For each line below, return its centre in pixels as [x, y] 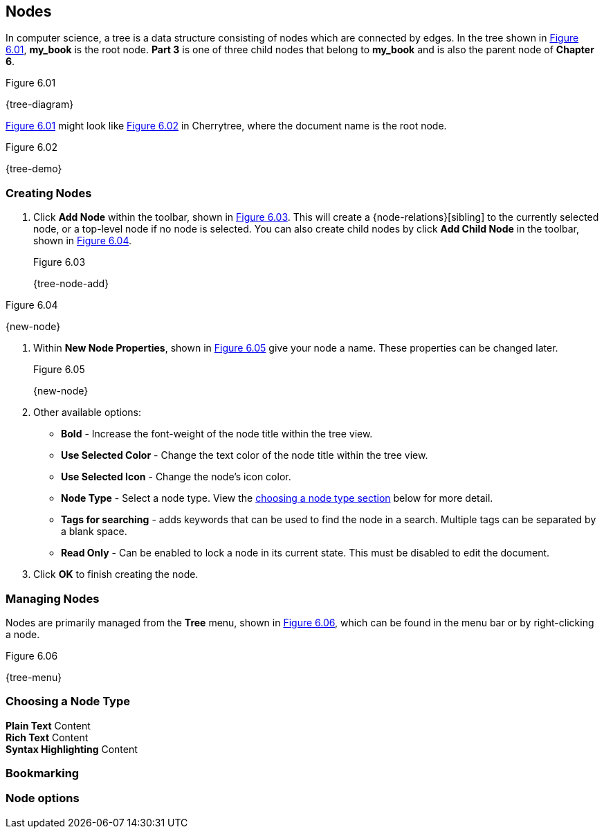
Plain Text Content [48, 725]
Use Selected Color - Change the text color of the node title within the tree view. [245, 455]
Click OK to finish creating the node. [116, 574]
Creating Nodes [49, 193]
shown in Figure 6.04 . [83, 241]
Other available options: [87, 413]
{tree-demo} [34, 169]
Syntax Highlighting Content [72, 749]
